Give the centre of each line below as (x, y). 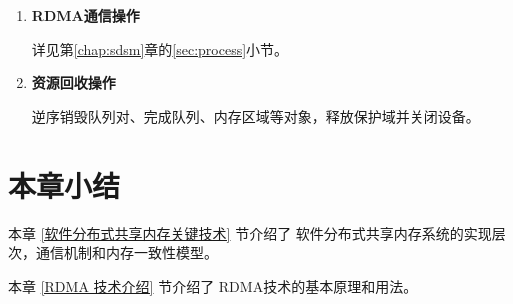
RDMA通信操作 (85, 15)
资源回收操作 (73, 82)
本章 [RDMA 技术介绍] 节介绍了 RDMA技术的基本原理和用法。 (213, 285)
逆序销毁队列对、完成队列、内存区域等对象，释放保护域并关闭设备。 (255, 115)
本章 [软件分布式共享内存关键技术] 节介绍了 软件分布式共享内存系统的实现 (250, 232)
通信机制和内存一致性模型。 (126, 252)
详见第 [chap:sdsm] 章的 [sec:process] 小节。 (160, 48)
